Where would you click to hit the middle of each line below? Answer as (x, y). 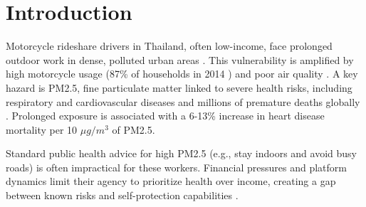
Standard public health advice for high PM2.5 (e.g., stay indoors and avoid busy (181, 153)
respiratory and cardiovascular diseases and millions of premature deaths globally (183, 101)
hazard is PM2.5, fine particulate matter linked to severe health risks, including (179, 87)
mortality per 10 (42, 129)
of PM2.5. (134, 129)
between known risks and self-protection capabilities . (122, 195)
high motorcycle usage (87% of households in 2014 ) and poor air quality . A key (182, 74)
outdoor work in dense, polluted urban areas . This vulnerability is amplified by (180, 59)
